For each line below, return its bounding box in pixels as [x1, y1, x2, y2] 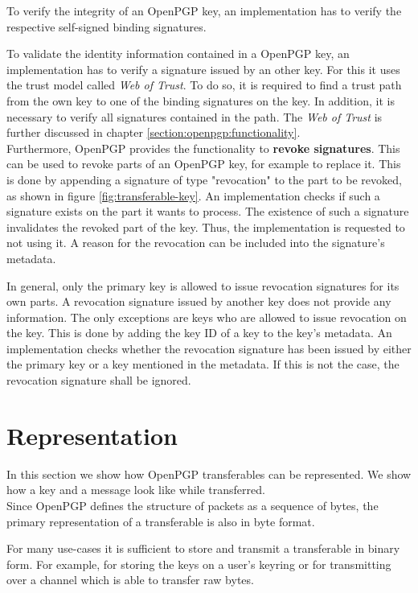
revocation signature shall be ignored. [6, 372, 191, 389]
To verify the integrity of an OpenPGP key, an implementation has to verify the [6, 2, 402, 19]
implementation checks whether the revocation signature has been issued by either [6, 340, 412, 356]
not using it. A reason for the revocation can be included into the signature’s [6, 234, 385, 251]
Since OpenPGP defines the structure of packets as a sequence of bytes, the [6, 496, 379, 513]
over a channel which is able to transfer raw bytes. [6, 571, 254, 588]
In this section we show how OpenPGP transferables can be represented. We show [6, 465, 412, 482]
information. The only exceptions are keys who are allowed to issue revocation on [6, 308, 407, 325]
